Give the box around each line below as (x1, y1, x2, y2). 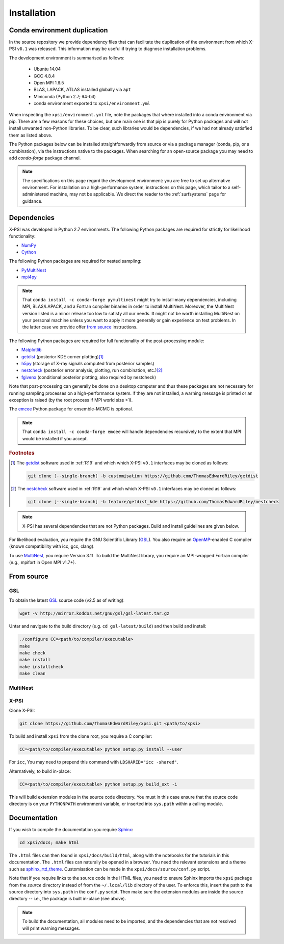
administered (22, 191, 49, 197)
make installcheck (19, 664, 64, 670)
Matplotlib (21, 347, 42, 353)
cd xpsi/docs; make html (19, 840, 79, 845)
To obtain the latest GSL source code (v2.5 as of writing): (9, 597, 125, 603)
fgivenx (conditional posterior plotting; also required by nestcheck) (21, 374, 156, 380)
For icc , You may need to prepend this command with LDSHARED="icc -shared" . (9, 759, 179, 765)
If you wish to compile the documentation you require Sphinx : (9, 827, 133, 833)
